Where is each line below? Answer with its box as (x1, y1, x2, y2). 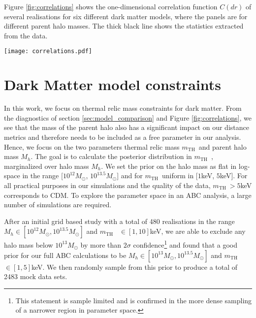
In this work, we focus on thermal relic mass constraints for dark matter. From (4, 103, 242, 113)
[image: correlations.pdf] (4, 48, 92, 55)
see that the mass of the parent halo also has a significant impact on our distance (4, 122, 249, 132)
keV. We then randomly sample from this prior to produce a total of (31, 261, 238, 272)
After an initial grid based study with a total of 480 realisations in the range (4, 216, 235, 226)
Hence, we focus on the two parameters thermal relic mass (4, 141, 180, 152)
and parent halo (198, 141, 247, 152)
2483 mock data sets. (4, 271, 67, 282)
